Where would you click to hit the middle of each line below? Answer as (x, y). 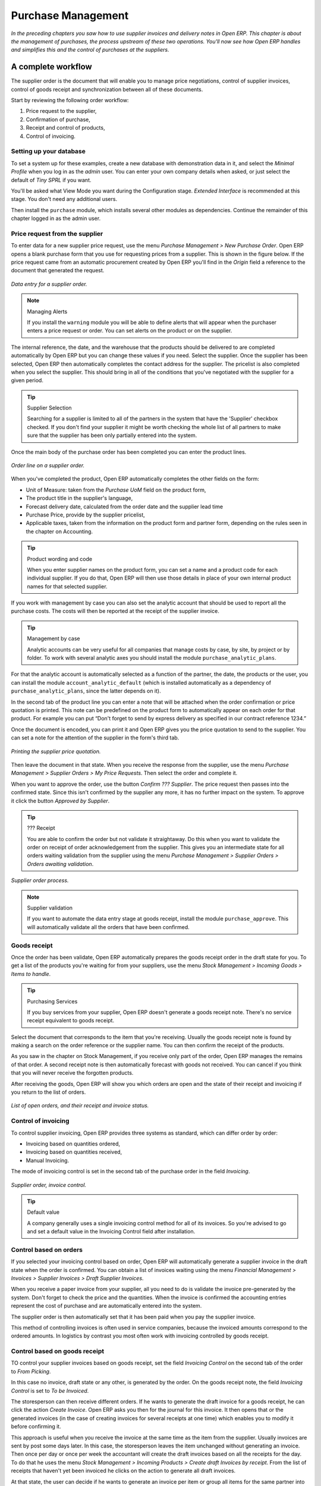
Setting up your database (48, 152)
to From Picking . (31, 1371)
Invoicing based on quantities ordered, (73, 1144)
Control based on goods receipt (57, 1351)
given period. (27, 380)
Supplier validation (50, 908)
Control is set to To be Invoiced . (50, 1390)
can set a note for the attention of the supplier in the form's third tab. (95, 738)
